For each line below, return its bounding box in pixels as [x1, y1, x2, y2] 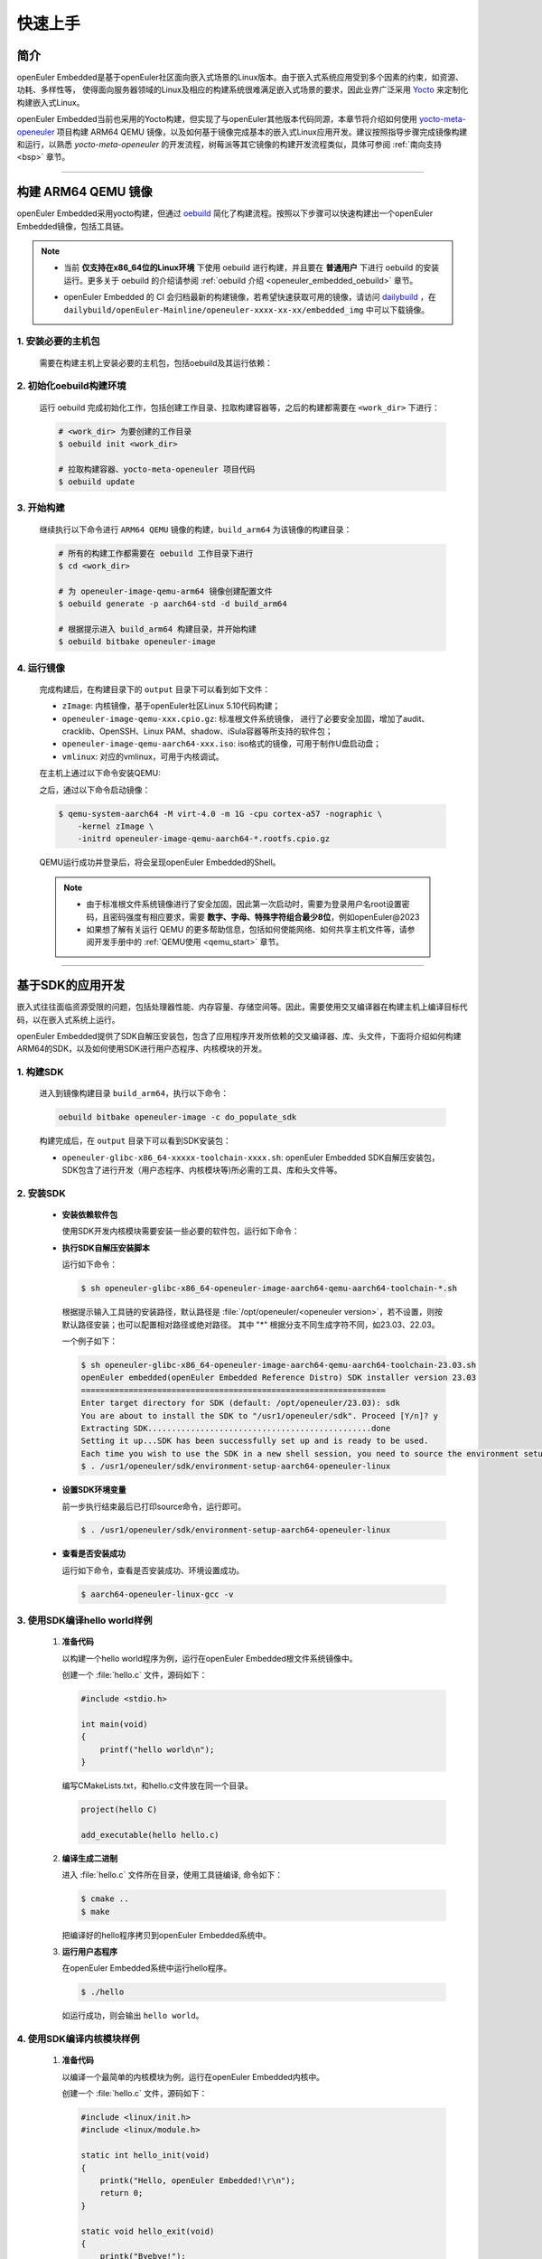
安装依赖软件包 [61, 1209, 117, 1220]
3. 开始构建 [16, 501, 65, 514]
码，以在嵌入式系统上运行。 [16, 1014, 120, 1025]
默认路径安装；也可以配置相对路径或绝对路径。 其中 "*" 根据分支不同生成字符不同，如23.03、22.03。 [61, 1319, 440, 1330]
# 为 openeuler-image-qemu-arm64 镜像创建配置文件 [58, 586, 273, 596]
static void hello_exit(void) [80, 2226, 215, 2236]
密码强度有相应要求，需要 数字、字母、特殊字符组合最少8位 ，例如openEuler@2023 [109, 911, 420, 922]
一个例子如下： [61, 1336, 117, 1346]
